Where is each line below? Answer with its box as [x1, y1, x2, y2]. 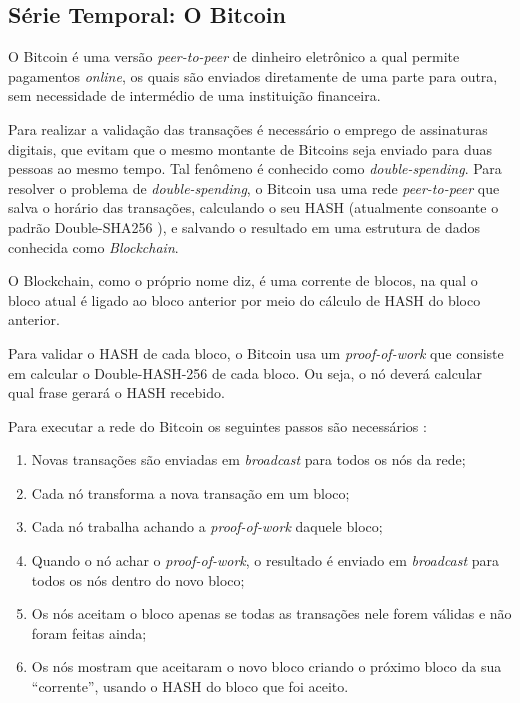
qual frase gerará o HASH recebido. [8, 382, 225, 403]
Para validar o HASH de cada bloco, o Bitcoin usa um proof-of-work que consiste [8, 342, 504, 363]
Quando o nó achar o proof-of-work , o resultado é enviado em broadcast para [31, 550, 500, 571]
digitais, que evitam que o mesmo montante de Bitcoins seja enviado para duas [8, 138, 492, 159]
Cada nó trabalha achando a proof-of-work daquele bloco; [31, 516, 383, 537]
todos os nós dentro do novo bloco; [31, 569, 245, 590]
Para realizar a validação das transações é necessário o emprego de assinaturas [8, 118, 488, 139]
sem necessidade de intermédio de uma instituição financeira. [8, 85, 381, 106]
